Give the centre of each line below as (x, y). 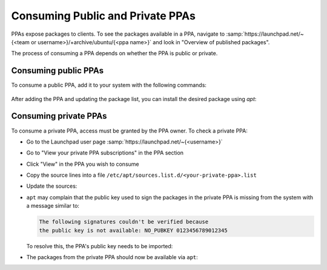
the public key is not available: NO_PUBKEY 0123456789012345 (133, 230)
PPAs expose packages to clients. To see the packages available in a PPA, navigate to (118, 34)
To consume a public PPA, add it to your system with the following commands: (109, 85)
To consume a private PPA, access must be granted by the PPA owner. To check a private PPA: (129, 131)
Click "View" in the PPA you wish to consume (83, 164)
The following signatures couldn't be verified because (124, 222)
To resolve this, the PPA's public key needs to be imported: (100, 246)
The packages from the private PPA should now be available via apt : (112, 257)
